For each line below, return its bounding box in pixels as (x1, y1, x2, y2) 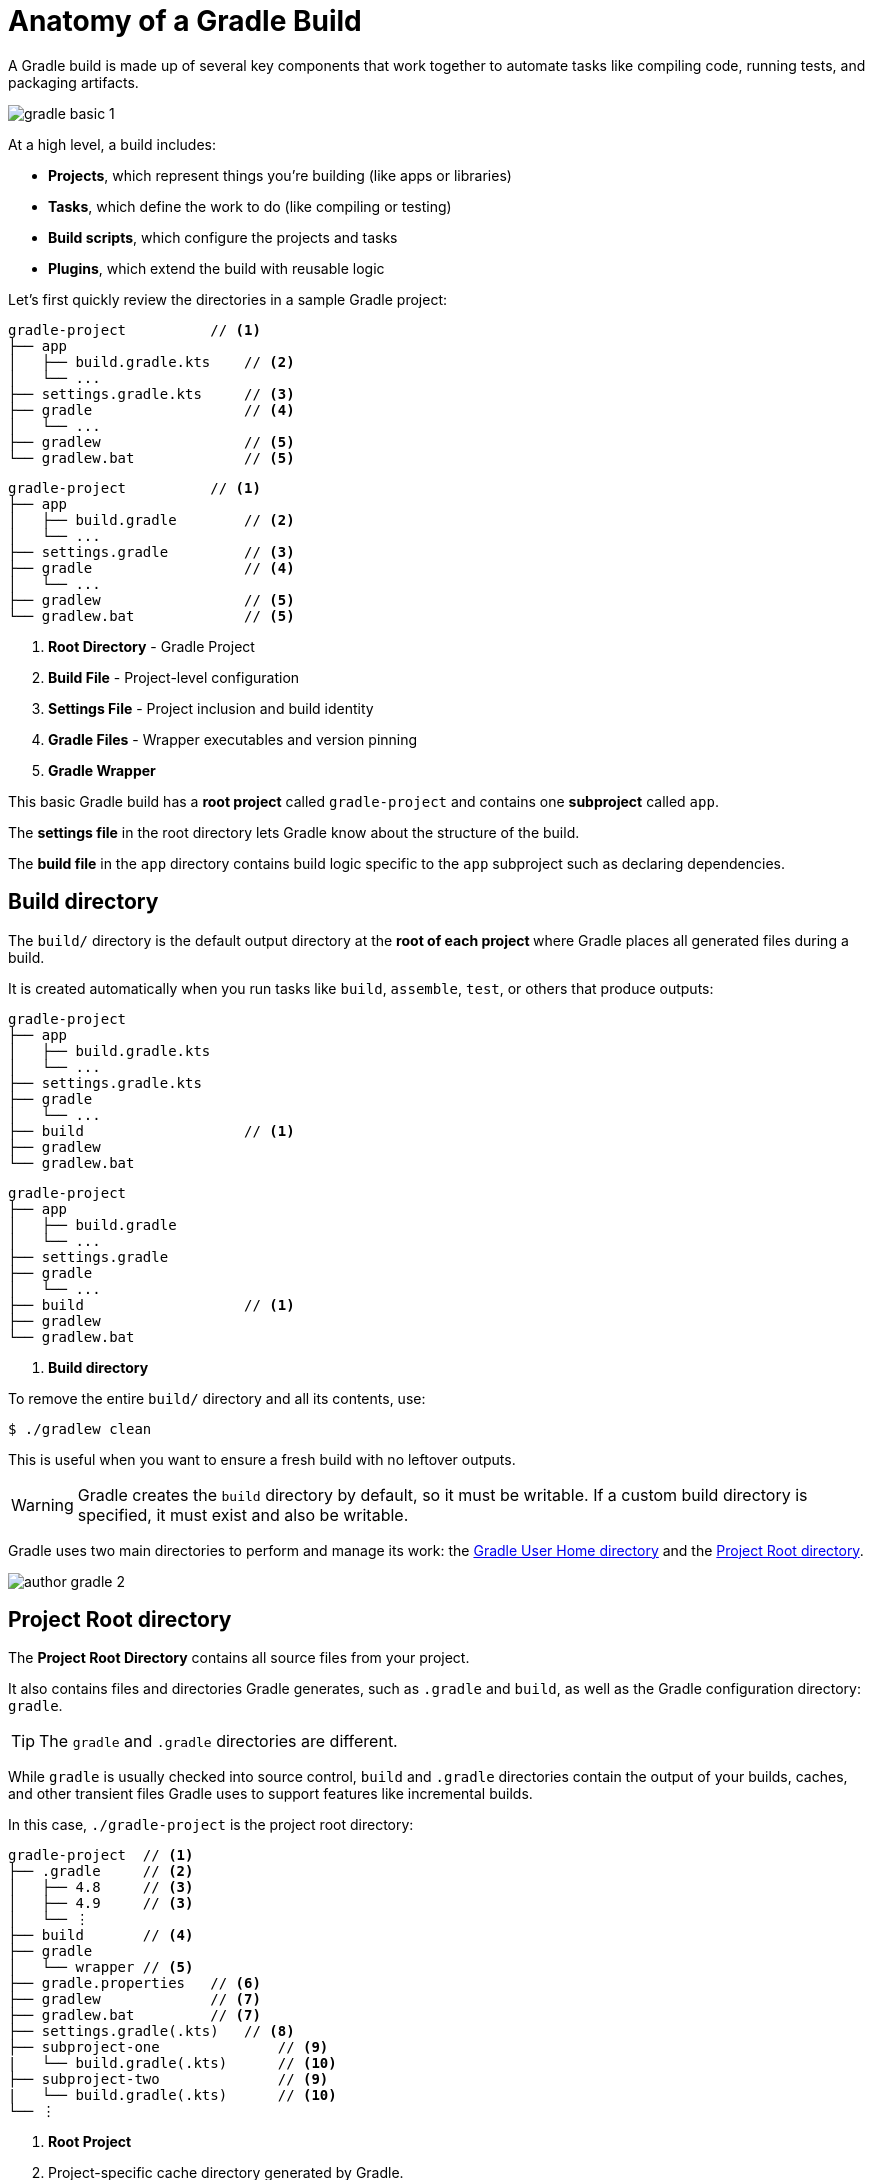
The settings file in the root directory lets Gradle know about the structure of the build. (8, 823, 580, 841)
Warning (11, 1494, 74, 1515)
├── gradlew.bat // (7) (8, 2007, 261, 2024)
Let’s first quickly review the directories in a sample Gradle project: (8, 290, 448, 308)
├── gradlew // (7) (8, 1991, 261, 2008)
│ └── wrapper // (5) (8, 1959, 194, 1976)
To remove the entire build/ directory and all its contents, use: (8, 1389, 426, 1407)
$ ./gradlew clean (8, 1420, 152, 1437)
